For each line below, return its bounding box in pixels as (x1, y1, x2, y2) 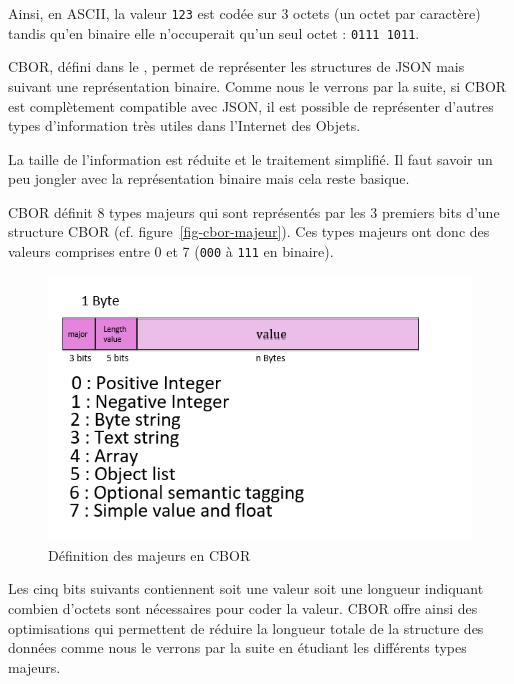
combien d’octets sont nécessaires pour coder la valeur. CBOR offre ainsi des (8, 597, 478, 618)
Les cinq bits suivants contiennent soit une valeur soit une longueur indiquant (8, 578, 484, 599)
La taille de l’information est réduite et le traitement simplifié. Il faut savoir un (8, 148, 493, 169)
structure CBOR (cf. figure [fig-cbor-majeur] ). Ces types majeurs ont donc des (8, 221, 490, 242)
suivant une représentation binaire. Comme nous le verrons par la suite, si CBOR (8, 75, 507, 96)
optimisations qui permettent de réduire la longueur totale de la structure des (8, 617, 484, 638)
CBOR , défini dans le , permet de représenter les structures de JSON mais (8, 56, 465, 77)
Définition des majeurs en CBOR (48, 544, 251, 565)
